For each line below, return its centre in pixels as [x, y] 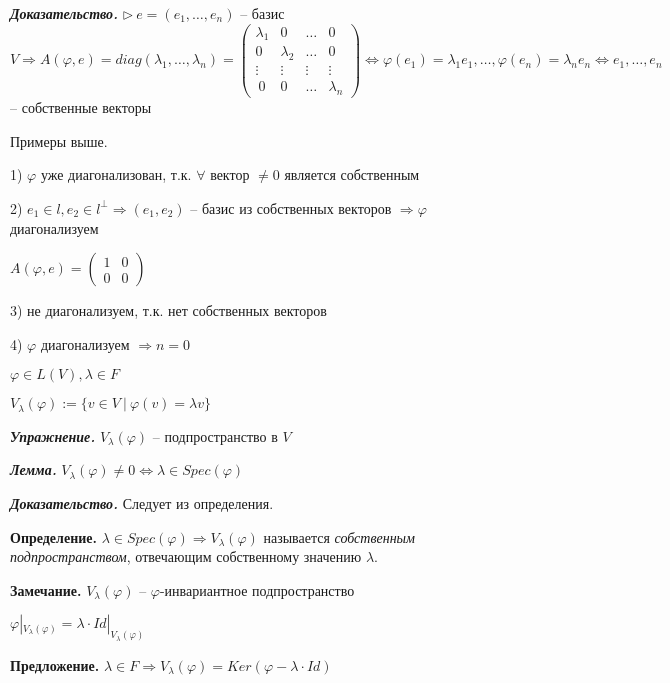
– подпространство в [215, 435]
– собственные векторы [81, 107]
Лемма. [33, 469]
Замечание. [46, 589]
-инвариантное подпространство [257, 589]
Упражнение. [53, 435]
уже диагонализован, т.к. [116, 174]
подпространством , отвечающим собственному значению [186, 556]
